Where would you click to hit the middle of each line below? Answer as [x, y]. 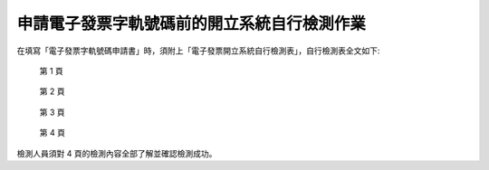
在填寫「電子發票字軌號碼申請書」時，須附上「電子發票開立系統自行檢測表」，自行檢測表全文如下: [198, 51]
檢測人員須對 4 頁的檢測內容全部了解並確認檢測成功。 [117, 153]
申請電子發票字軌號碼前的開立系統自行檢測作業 [192, 24]
